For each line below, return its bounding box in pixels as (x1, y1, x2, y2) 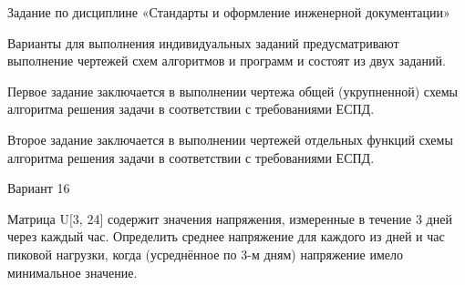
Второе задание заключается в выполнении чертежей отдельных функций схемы (7, 129, 453, 148)
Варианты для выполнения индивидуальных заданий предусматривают (7, 33, 399, 52)
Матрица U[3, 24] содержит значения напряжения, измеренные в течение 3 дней (7, 209, 452, 228)
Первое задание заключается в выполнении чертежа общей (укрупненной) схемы (7, 81, 459, 100)
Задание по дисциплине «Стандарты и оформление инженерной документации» (7, 3, 450, 21)
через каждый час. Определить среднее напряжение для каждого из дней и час (7, 227, 445, 246)
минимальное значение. (7, 262, 138, 281)
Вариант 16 (7, 178, 70, 198)
